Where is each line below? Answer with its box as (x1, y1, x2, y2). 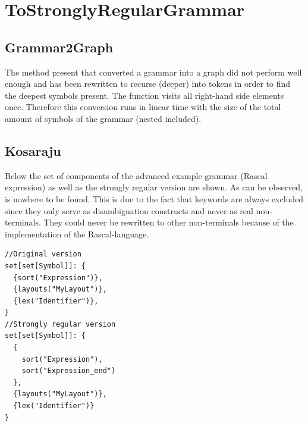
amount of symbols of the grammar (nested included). (5, 112, 202, 124)
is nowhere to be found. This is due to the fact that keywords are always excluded (5, 192, 304, 205)
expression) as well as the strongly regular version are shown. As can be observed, (5, 181, 303, 193)
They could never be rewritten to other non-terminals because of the (43, 216, 294, 228)
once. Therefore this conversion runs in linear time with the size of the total (5, 101, 281, 113)
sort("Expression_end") (21, 367, 116, 375)
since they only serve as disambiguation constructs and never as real (5, 204, 253, 217)
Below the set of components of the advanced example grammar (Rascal (5, 169, 268, 181)
